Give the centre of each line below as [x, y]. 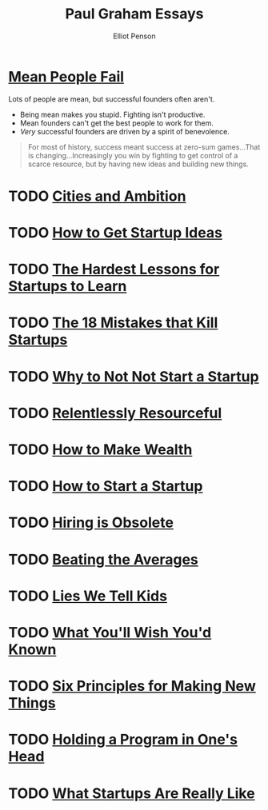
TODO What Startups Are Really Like [132, 793]
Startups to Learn [68, 287]
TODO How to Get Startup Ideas [115, 233]
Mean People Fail [66, 76]
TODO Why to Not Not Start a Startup [134, 376]
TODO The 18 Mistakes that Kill [113, 323]
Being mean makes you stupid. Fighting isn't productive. [112, 114]
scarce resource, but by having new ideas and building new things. [138, 164]
